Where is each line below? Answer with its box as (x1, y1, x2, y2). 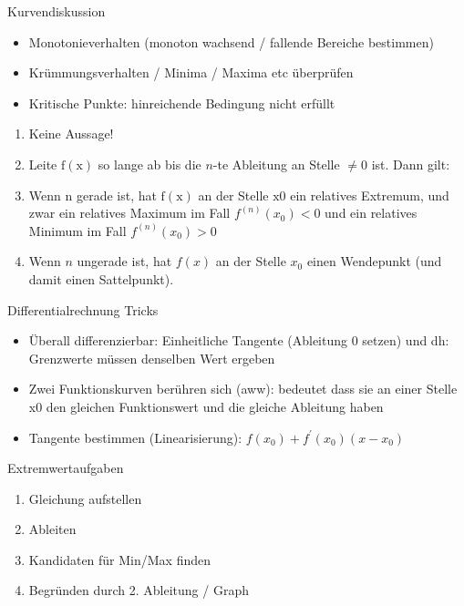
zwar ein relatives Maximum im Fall (28, 203, 231, 222)
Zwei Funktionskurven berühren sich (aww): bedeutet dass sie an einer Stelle (28, 379, 458, 398)
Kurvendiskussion (7, 2, 106, 20)
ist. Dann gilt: (371, 154, 450, 173)
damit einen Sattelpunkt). (28, 269, 174, 288)
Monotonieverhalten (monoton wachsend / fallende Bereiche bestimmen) (28, 32, 434, 51)
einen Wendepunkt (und (306, 252, 442, 271)
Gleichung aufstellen (28, 488, 142, 508)
